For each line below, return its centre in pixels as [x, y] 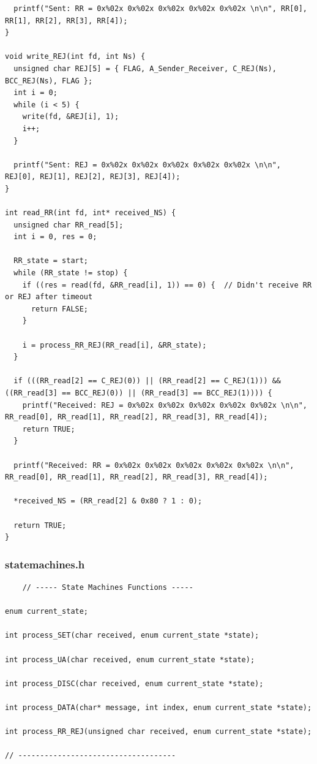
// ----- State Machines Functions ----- [108, 587]
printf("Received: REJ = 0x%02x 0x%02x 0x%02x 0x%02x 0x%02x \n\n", [165, 405]
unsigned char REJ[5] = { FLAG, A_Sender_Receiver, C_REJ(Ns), [145, 68]
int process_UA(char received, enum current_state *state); [130, 659]
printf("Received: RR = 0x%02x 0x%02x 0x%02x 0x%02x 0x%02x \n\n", [154, 465]
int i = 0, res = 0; [55, 237]
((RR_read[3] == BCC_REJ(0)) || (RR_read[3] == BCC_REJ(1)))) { [139, 393]
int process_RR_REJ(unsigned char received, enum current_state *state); [158, 732]
